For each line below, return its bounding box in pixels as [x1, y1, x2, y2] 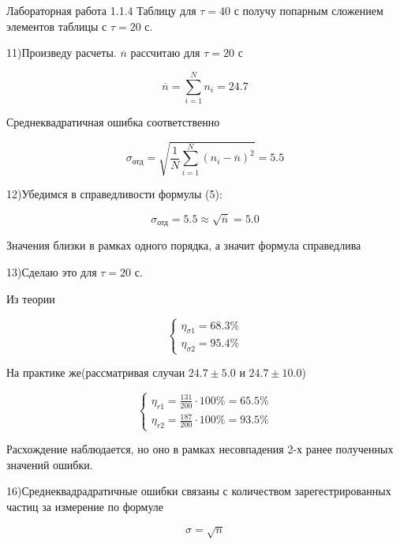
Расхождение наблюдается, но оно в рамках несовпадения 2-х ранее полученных [6, 441, 394, 457]
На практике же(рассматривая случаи [6, 364, 185, 381]
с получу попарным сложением [234, 2, 383, 18]
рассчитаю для [130, 44, 200, 61]
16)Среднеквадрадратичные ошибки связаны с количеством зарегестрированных [6, 483, 391, 499]
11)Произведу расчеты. [6, 44, 117, 61]
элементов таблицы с [6, 17, 107, 34]
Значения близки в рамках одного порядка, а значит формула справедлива [6, 237, 361, 254]
